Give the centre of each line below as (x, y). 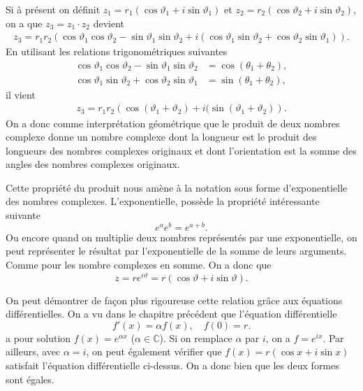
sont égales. (30, 379)
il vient (21, 94)
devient (109, 23)
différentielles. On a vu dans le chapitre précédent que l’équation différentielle (171, 314)
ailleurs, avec (33, 351)
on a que (24, 23)
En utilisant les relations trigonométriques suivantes (117, 51)
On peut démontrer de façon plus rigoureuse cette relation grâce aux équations (174, 300)
